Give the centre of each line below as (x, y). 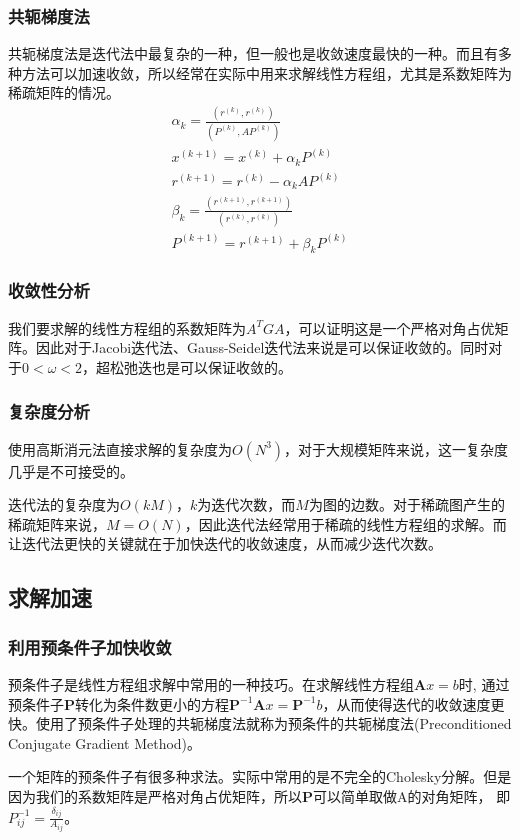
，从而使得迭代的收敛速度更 (413, 703)
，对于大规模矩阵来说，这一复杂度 (396, 448)
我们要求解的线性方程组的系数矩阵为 (127, 327)
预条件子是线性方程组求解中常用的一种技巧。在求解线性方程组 (211, 684)
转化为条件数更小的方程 (152, 703)
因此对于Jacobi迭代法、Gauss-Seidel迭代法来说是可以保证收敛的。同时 (262, 347)
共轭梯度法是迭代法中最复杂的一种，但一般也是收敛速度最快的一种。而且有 (253, 53)
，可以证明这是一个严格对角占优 (389, 327)
